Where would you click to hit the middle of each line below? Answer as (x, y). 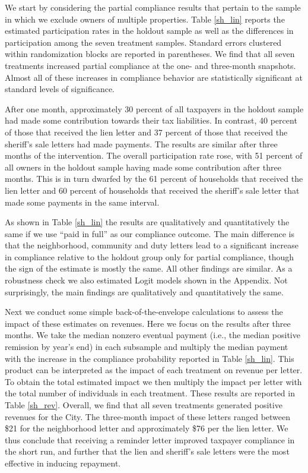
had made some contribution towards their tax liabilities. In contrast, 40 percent (151, 120)
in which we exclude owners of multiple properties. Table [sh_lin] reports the (145, 19)
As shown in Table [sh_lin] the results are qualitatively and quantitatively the (147, 222)
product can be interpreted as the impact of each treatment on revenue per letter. (154, 370)
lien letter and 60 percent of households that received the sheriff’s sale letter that (152, 190)
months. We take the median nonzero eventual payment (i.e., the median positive (153, 335)
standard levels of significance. (60, 89)
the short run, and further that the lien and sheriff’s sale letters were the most (147, 451)
